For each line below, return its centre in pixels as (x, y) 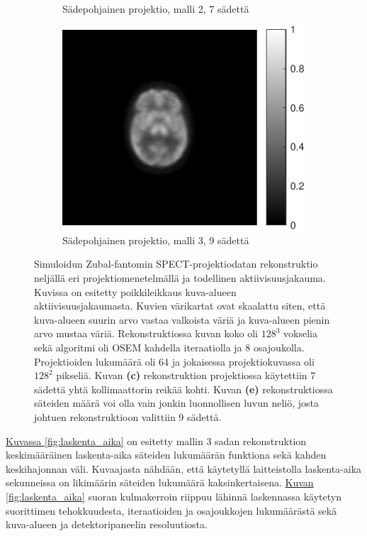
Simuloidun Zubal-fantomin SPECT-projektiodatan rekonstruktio (176, 264)
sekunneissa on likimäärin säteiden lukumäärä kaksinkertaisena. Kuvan (160, 482)
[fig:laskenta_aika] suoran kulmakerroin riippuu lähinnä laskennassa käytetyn (174, 496)
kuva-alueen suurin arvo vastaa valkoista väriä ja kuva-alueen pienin (182, 319)
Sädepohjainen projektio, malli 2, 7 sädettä (156, 9)
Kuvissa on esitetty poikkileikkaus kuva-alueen (135, 291)
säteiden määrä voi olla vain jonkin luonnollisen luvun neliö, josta (177, 403)
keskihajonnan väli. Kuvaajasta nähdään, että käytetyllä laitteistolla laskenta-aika (184, 468)
